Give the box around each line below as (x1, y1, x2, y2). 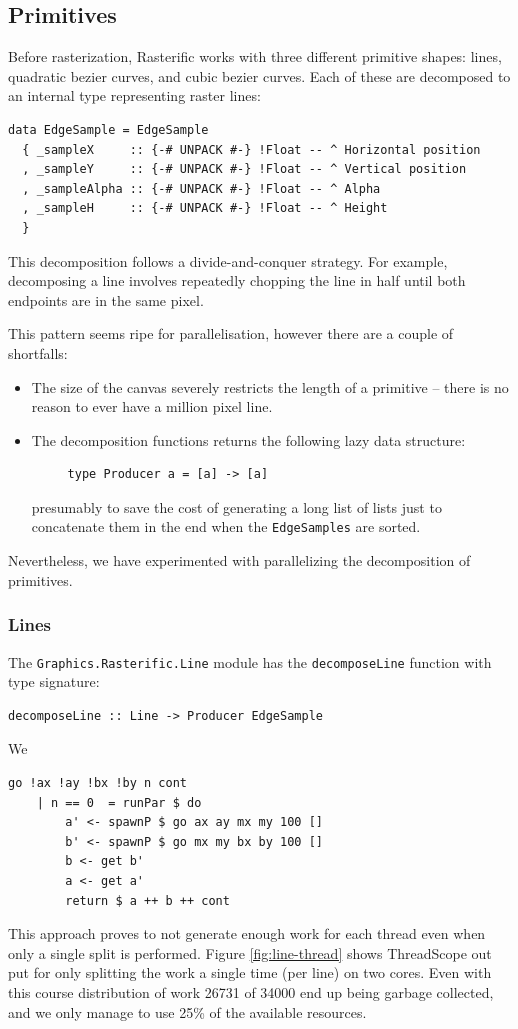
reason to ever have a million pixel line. (31, 396, 273, 417)
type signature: (8, 671, 100, 692)
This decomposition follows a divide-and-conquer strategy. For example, (8, 250, 448, 271)
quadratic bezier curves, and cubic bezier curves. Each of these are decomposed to (8, 65, 511, 86)
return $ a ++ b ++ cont (65, 893, 230, 908)
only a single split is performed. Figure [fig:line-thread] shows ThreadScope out (8, 942, 492, 963)
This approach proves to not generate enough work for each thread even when (8, 923, 486, 944)
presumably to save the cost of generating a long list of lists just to (31, 496, 442, 517)
